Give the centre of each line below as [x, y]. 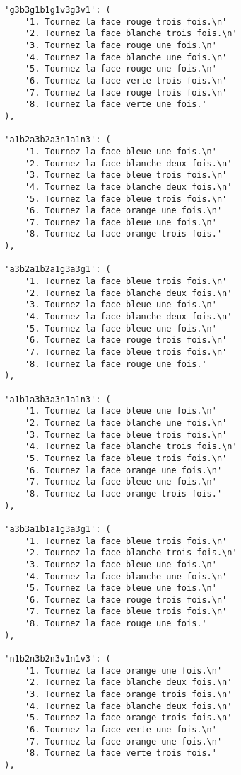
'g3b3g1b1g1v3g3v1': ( [58, 10]
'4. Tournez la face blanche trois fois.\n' [131, 447]
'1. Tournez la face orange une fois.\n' [123, 671]
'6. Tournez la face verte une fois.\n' [120, 730]
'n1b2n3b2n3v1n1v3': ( [58, 659]
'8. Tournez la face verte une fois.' [116, 104]
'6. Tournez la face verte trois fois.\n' [126, 80]
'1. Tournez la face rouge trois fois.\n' [126, 22]
